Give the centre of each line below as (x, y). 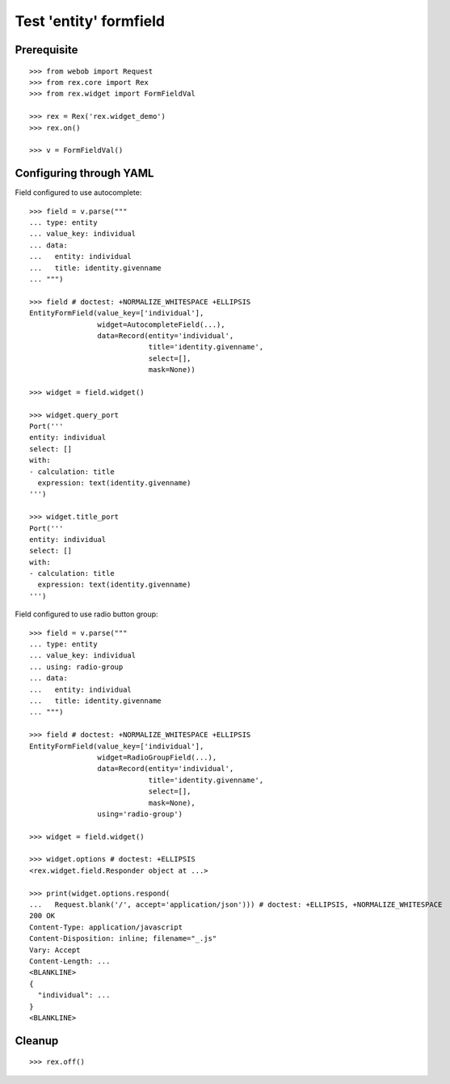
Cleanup (37, 1041)
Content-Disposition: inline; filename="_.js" (123, 939)
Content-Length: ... (70, 961)
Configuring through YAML (84, 174)
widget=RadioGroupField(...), (157, 757)
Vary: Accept (55, 950)
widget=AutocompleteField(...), (161, 324)
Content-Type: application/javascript (106, 927)
